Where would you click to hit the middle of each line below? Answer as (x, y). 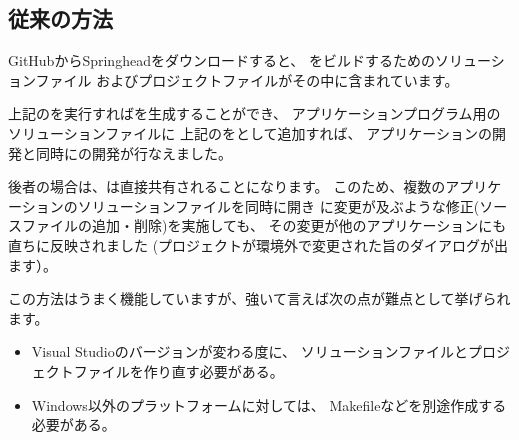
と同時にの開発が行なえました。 (126, 152)
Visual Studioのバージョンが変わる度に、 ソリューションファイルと (249, 351)
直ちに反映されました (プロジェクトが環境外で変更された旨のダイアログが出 (258, 244)
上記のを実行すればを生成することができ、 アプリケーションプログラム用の (254, 113)
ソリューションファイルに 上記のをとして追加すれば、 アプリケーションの (250, 132)
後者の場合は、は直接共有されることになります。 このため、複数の (227, 186)
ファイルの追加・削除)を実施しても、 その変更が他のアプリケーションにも (264, 225)
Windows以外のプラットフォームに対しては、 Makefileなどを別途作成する (269, 404)
